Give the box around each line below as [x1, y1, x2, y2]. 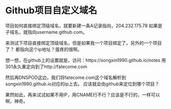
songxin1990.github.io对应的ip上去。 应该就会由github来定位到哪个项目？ [5, 80, 160, 87]
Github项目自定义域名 [5, 5, 97, 16]
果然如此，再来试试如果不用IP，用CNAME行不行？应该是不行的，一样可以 [5, 92, 160, 98]
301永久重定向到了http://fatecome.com [5, 63, 88, 70]
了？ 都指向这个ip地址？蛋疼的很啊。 [5, 46, 82, 52]
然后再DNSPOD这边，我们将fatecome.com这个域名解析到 [5, 74, 127, 80]
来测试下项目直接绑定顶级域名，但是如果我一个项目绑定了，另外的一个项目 [5, 39, 162, 46]
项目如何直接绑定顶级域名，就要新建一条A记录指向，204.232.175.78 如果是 [5, 23, 162, 29]
